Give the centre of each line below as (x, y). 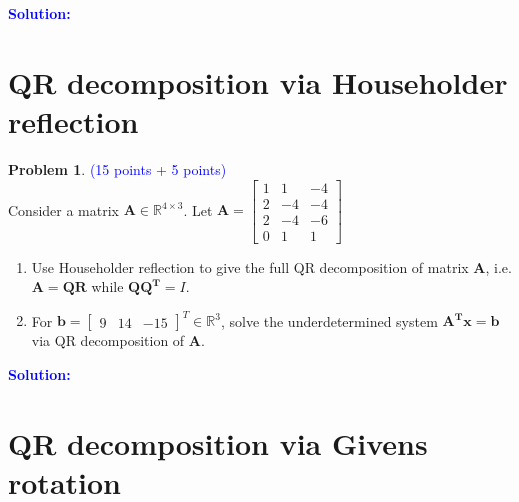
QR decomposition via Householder (258, 81)
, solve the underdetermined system (329, 320)
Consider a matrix (63, 209)
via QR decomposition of (108, 340)
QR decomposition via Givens (218, 442)
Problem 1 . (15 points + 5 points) (117, 168)
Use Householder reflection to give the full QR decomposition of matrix (250, 266)
